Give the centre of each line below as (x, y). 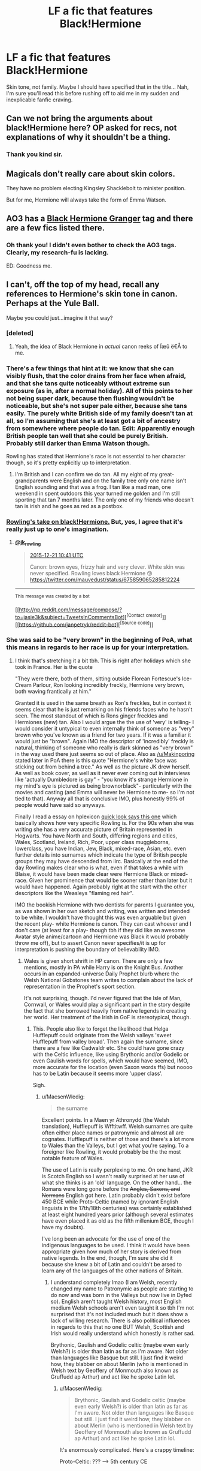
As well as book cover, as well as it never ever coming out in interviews (102, 773)
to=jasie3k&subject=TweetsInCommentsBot (69, 617)
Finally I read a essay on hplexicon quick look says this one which (96, 816)
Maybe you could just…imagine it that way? (60, 318)
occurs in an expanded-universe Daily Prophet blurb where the (101, 974)
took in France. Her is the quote (54, 667)
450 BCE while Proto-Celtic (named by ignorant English (110, 1202)
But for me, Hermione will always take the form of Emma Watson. (86, 200)
